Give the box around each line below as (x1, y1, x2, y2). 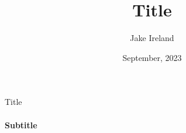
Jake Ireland (130, 32, 174, 44)
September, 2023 (122, 51, 182, 63)
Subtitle (5, 118, 37, 131)
